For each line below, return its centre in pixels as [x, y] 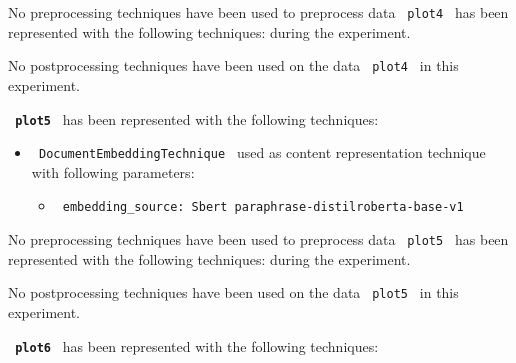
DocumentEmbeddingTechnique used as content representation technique [262, 152]
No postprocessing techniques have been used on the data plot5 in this [233, 292]
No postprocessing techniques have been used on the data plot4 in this [233, 65]
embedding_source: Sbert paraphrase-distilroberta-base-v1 [263, 207]
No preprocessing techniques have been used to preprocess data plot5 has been [258, 239]
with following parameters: [113, 171]
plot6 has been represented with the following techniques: [197, 345]
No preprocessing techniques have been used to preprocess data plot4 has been [258, 12]
